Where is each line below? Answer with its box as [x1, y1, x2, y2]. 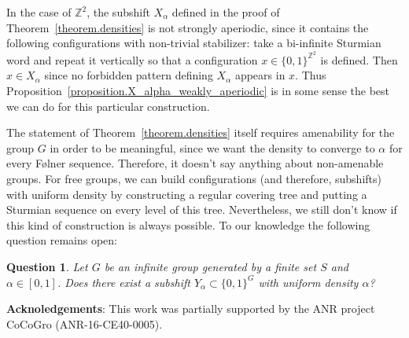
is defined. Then [320, 51, 398, 68]
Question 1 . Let [6, 258, 88, 274]
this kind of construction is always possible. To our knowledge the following [6, 216, 370, 233]
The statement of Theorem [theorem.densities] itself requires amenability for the [6, 124, 395, 141]
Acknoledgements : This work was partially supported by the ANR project [6, 300, 375, 317]
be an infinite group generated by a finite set [104, 258, 317, 274]
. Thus [295, 67, 326, 83]
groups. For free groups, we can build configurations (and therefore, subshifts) [6, 171, 381, 186]
